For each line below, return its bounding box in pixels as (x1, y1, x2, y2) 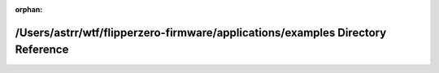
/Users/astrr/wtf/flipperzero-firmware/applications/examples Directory (15, 25, 387, 40)
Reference (15, 43, 69, 57)
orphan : (15, 5, 43, 14)
